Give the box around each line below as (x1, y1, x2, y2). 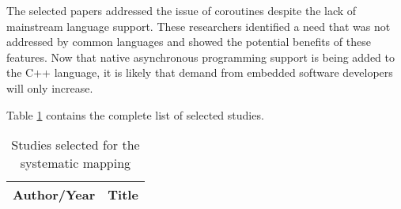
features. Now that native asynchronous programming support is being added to (6, 48, 395, 65)
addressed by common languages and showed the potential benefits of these (6, 33, 371, 50)
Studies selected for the (11, 135, 140, 154)
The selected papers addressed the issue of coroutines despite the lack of (6, 2, 357, 18)
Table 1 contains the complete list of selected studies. (6, 106, 264, 123)
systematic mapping (20, 154, 131, 173)
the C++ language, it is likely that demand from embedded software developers (6, 64, 393, 81)
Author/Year (13, 185, 96, 204)
